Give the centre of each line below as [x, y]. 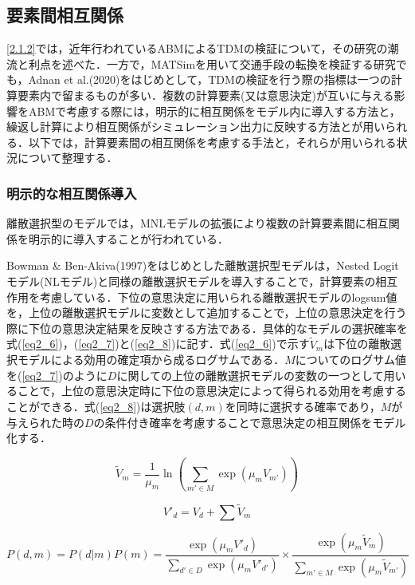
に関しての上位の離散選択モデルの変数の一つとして [250, 375]
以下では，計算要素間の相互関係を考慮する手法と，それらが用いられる [212, 142]
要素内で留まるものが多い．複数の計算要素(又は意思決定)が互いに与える [206, 95]
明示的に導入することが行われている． [128, 238]
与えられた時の [45, 422]
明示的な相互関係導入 [72, 193]
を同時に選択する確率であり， [303, 406]
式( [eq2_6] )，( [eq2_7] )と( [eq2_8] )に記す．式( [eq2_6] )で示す [158, 344]
